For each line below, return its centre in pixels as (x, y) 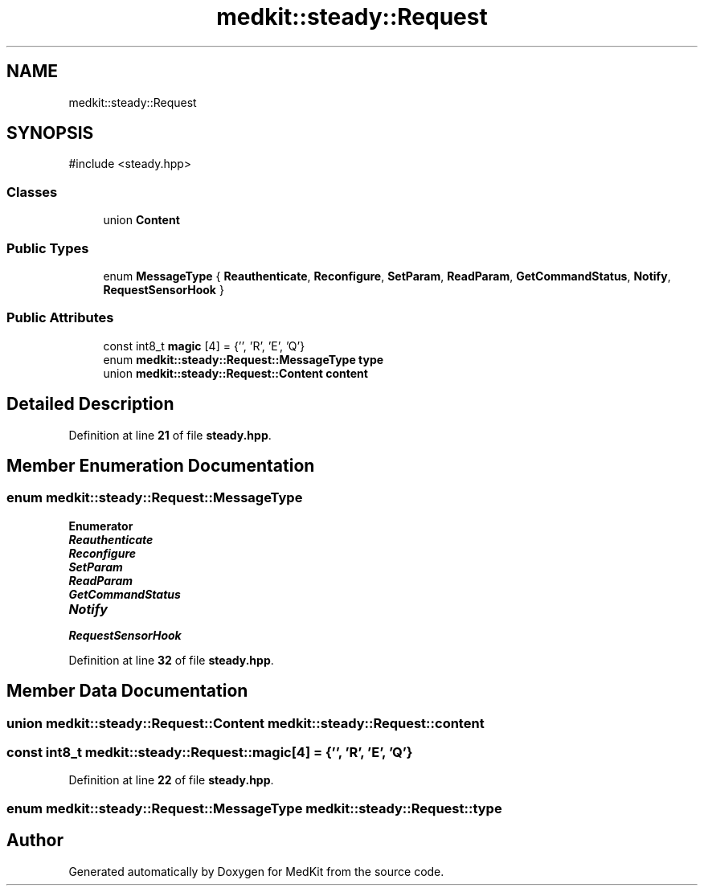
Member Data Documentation (127, 691)
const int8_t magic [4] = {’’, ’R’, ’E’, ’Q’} (204, 346)
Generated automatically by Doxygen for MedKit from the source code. (256, 871)
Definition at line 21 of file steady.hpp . (170, 435)
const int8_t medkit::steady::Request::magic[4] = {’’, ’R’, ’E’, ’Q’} (210, 752)
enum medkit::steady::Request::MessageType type (244, 359)
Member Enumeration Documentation (161, 465)
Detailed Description (90, 404)
